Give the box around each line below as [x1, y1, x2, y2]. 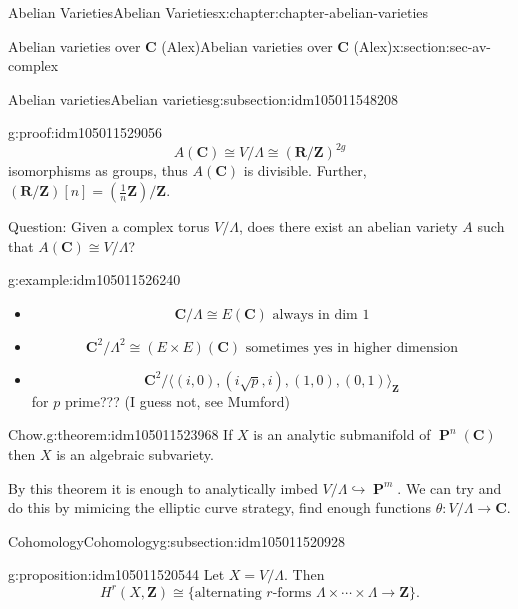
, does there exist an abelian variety [238, 216, 458, 237]
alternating [194, 585, 262, 600]
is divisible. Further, [243, 160, 367, 181]
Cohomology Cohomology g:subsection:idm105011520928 [8, 530, 345, 551]
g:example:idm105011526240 [8, 269, 181, 290]
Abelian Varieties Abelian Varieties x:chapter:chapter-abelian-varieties [8, 2, 429, 22]
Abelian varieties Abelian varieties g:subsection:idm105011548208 [8, 88, 399, 109]
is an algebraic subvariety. [56, 444, 214, 465]
